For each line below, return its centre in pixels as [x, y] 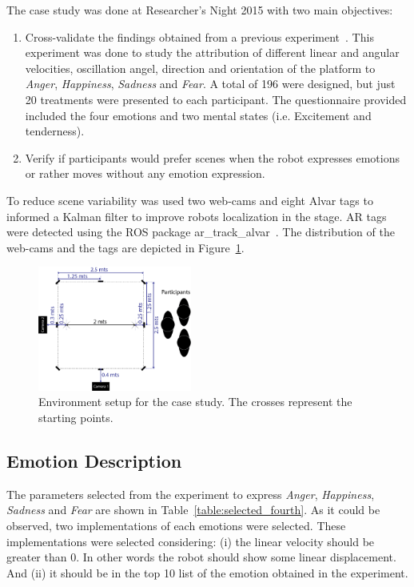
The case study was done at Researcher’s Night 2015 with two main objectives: [200, 10]
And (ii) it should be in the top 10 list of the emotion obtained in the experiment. [207, 572]
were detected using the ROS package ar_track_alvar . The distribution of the [201, 232]
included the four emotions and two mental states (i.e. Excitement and [198, 115]
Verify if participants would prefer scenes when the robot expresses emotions [212, 157]
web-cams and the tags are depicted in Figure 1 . [125, 247]
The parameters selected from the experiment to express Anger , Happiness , [191, 494]
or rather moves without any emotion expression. [145, 173]
